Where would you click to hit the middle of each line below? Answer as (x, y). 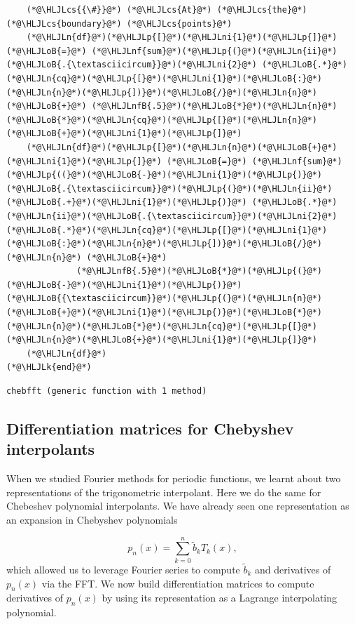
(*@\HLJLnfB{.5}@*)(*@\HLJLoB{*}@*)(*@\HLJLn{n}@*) (214, 106)
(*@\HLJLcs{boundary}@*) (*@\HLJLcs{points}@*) (119, 24)
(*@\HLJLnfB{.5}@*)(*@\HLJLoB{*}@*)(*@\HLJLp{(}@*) (200, 271)
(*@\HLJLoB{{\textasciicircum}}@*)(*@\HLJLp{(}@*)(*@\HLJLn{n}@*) (165, 299)
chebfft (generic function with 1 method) (107, 391)
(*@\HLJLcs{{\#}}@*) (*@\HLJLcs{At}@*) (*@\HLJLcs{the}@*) (167, 10)
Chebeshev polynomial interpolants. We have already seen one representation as (178, 506)
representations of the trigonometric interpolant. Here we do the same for (164, 492)
